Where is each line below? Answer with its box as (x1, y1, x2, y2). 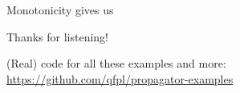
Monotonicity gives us (6, 2, 114, 17)
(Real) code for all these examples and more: (6, 55, 226, 72)
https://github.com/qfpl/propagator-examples (6, 70, 234, 87)
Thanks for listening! (6, 28, 108, 45)
